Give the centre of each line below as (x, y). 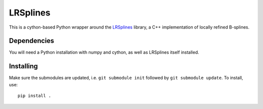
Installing (24, 66)
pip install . (34, 96)
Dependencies (32, 41)
